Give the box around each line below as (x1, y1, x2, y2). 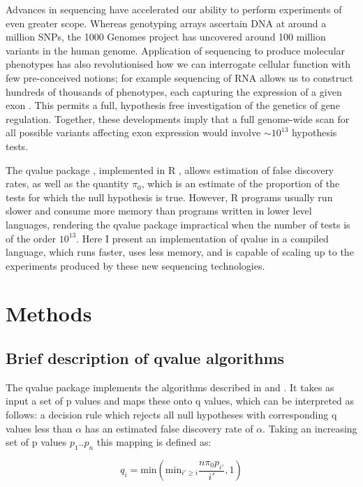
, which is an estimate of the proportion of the (141, 176, 340, 191)
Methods (6, 299, 92, 328)
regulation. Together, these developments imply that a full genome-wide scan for (6, 111, 350, 126)
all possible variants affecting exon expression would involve (6, 125, 261, 140)
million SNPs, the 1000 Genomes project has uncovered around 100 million (6, 29, 326, 44)
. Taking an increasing (262, 421, 357, 435)
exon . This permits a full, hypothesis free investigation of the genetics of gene (6, 98, 340, 112)
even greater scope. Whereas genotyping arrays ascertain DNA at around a (6, 15, 327, 30)
